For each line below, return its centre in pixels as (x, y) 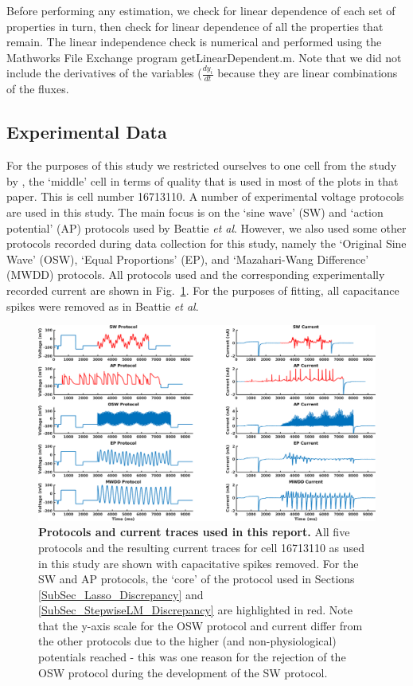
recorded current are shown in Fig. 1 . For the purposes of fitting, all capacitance (203, 290)
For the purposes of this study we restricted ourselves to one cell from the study (202, 165)
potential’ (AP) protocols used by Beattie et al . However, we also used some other (206, 227)
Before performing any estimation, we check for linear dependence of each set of (201, 10)
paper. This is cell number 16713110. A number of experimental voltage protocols (205, 196)
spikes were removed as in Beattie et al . (103, 306)
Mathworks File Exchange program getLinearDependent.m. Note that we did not (204, 57)
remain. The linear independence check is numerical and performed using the (194, 42)
